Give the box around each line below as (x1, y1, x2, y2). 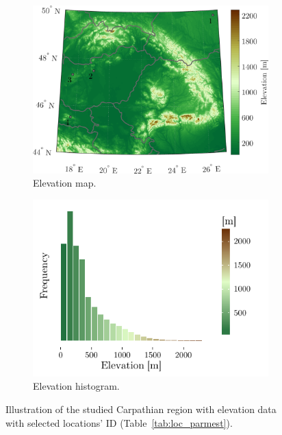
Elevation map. (33, 176, 97, 190)
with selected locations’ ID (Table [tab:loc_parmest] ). (5, 415, 233, 430)
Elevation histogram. (33, 379, 120, 393)
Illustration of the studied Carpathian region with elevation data (5, 402, 277, 416)
